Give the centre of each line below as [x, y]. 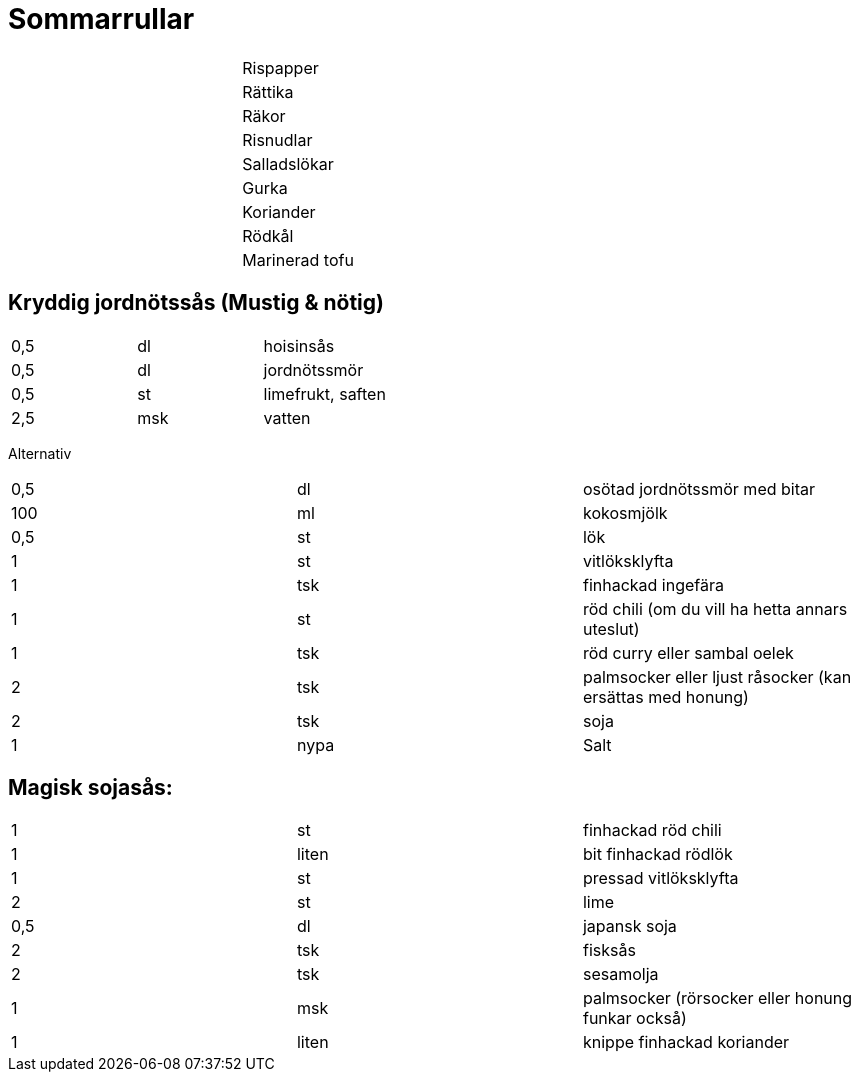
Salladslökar [288, 163]
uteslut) [611, 628]
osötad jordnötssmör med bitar [698, 488]
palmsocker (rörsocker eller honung [717, 998]
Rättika [268, 91]
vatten [287, 417]
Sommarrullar [101, 19]
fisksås [609, 950]
